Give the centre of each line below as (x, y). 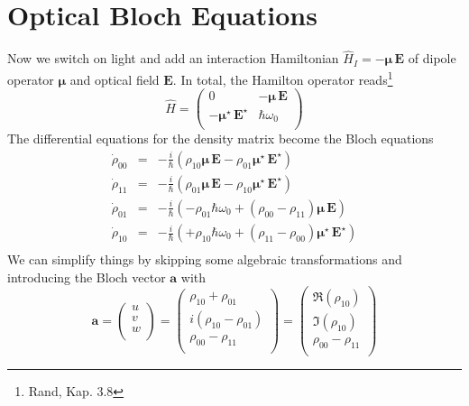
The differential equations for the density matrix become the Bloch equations (221, 138)
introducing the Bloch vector (87, 277)
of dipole (432, 58)
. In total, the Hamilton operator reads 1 (283, 78)
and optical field (115, 79)
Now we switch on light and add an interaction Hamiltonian (173, 58)
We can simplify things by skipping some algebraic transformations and (205, 259)
